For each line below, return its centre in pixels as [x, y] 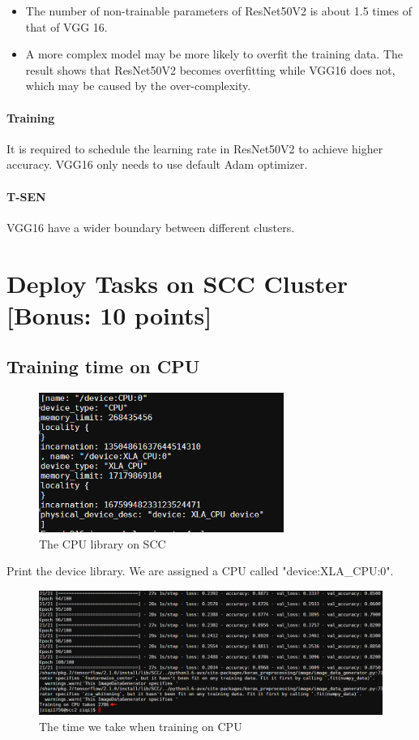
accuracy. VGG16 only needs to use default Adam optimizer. [157, 164]
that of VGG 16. [66, 26]
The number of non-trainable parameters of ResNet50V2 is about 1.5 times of [219, 11]
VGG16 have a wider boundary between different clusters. [151, 227]
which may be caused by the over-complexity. [138, 86]
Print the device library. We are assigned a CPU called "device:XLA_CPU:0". [200, 571]
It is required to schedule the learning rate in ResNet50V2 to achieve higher [195, 148]
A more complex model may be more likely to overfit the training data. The [214, 54]
